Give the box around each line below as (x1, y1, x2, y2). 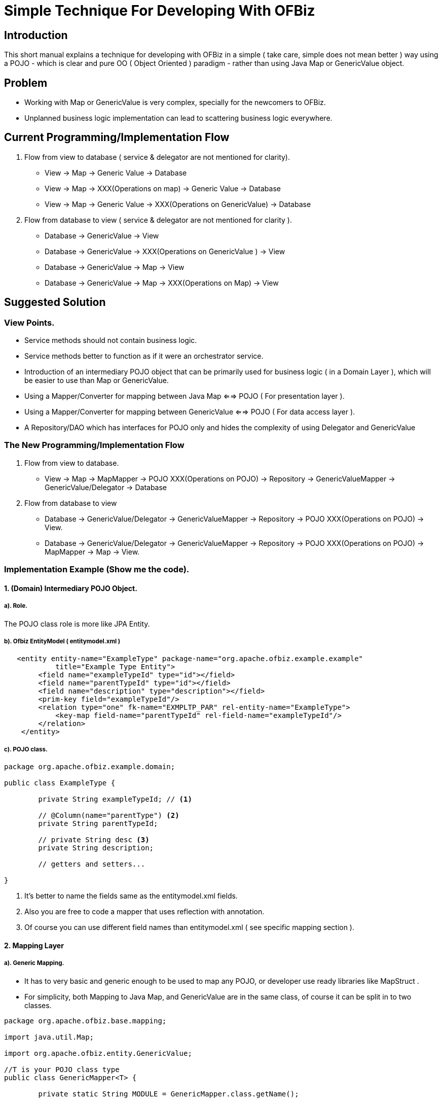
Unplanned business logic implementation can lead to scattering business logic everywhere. (24, 114, 333, 123)
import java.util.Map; (4, 1032, 94, 1041)
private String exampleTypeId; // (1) (38, 795, 192, 804)
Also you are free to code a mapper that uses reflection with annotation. (24, 907, 265, 916)
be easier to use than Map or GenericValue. (24, 376, 169, 385)
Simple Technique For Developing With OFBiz (4, 2, 315, 19)
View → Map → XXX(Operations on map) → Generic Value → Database (45, 184, 281, 193)
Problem (4, 76, 48, 89)
